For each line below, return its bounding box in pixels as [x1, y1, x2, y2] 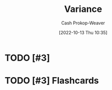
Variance [64, 3, 103, 15]
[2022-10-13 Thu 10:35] [59, 29, 108, 35]
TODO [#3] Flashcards [4, 75, 99, 87]
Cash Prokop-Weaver [61, 20, 106, 26]
